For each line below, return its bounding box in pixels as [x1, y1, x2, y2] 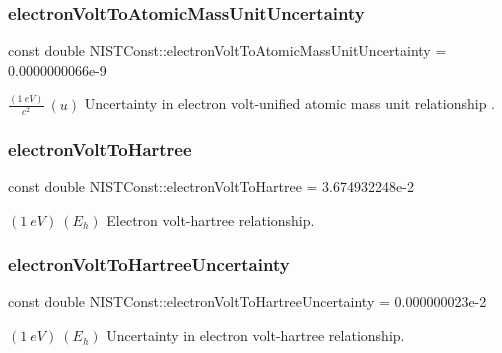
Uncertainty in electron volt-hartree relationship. [106, 325, 405, 346]
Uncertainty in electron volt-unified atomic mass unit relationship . [84, 93, 495, 114]
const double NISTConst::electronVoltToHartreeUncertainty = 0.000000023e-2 [8, 291, 487, 312]
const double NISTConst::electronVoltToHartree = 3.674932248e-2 [8, 176, 414, 197]
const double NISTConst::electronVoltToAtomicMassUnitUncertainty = [8, 40, 447, 61]
